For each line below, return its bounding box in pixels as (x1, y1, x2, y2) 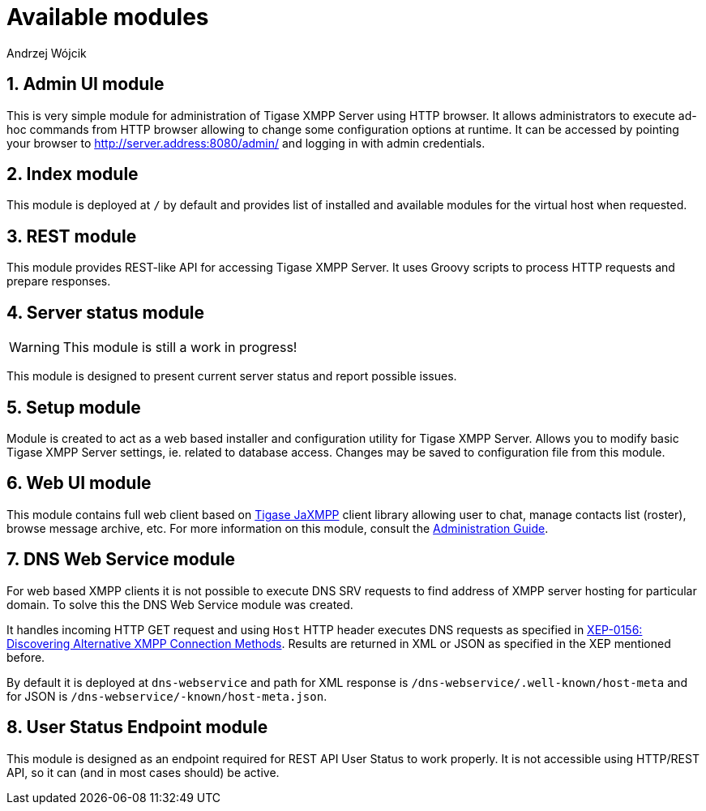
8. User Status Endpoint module (6, 717, 268, 738)
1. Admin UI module (6, 74, 165, 95)
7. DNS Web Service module (6, 549, 236, 570)
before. (6, 650, 45, 664)
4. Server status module (6, 302, 205, 323)
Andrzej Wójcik (6, 45, 87, 60)
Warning (9, 339, 60, 356)
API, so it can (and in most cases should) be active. (6, 765, 280, 779)
